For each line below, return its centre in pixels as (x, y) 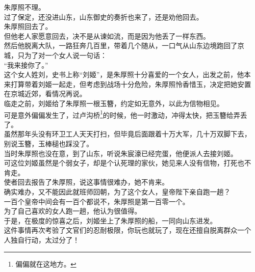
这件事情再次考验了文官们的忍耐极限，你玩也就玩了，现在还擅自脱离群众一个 (127, 230)
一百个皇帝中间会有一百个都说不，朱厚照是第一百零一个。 (97, 201)
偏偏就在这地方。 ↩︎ (46, 263)
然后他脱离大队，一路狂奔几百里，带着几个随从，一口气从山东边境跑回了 (121, 45)
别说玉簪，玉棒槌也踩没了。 (49, 143)
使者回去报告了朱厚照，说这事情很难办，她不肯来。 (86, 182)
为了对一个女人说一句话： (65, 55)
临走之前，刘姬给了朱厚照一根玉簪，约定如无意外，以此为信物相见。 (114, 103)
